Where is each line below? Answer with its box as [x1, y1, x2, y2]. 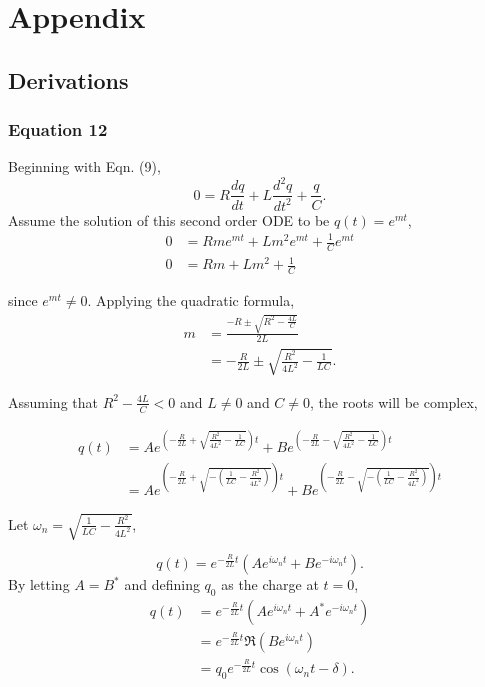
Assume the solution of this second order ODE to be [8, 209, 330, 230]
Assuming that [8, 391, 98, 412]
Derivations [8, 64, 129, 95]
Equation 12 [8, 117, 108, 142]
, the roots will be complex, [310, 391, 478, 412]
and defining [124, 574, 200, 595]
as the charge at [221, 574, 319, 595]
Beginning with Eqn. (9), [8, 156, 161, 177]
